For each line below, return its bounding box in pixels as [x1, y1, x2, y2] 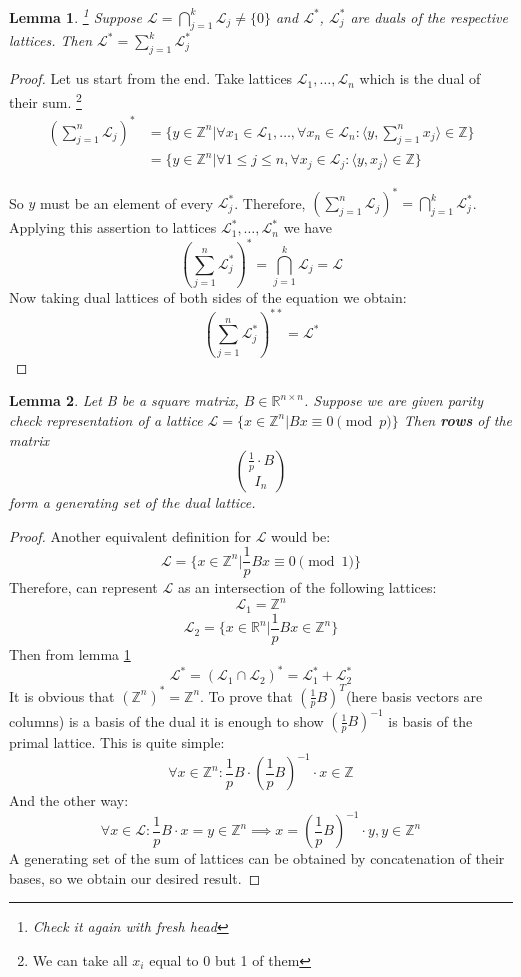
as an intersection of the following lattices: [177, 577, 437, 598]
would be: [271, 525, 331, 546]
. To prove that [200, 685, 293, 706]
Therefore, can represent [9, 577, 158, 598]
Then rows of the [403, 409, 512, 430]
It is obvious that [9, 685, 115, 706]
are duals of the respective [350, 6, 508, 27]
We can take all [32, 950, 128, 971]
